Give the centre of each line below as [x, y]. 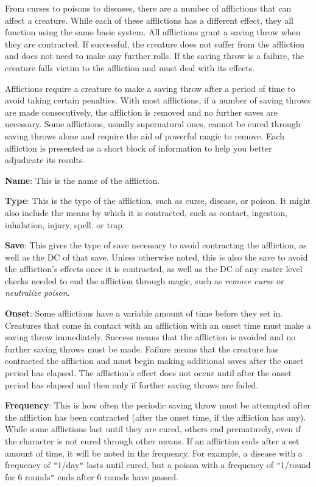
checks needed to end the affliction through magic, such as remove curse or [145, 280]
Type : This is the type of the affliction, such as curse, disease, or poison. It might [158, 201]
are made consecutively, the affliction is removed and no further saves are [142, 112]
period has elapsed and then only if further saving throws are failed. [132, 384]
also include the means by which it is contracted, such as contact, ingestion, [146, 212]
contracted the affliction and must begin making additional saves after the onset [154, 361]
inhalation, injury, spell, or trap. [65, 224]
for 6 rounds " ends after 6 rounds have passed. [92, 476]
